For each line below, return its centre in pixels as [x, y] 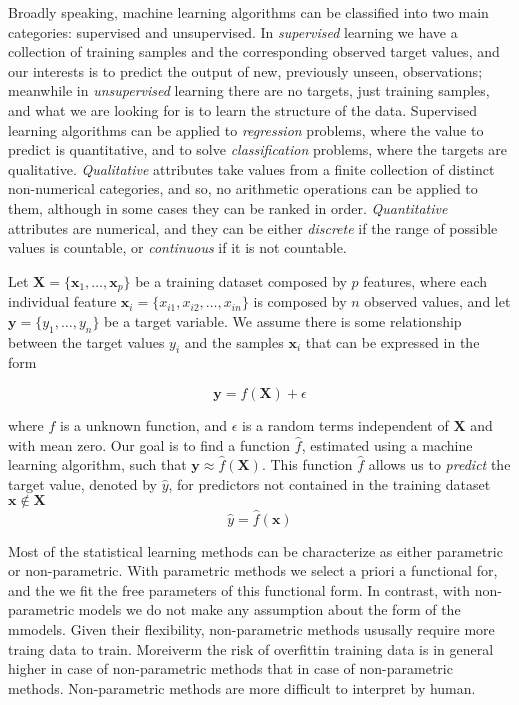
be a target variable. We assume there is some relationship [283, 320]
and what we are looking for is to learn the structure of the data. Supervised [243, 109]
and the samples [234, 341]
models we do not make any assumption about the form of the [269, 609]
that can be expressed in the [392, 341]
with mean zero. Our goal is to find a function [149, 444]
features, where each [425, 280]
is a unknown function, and [143, 424]
